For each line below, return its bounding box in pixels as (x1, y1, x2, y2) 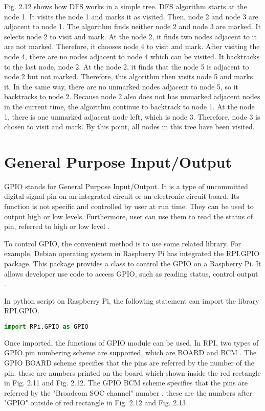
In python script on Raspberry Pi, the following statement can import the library (4, 295, 259, 306)
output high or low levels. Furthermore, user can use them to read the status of (4, 211, 253, 221)
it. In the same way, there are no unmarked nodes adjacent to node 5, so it (4, 81, 239, 92)
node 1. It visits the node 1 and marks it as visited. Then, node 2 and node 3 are (4, 11, 258, 21)
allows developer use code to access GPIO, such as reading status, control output (4, 268, 258, 279)
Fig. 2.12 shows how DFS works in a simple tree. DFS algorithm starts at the (4, 1, 247, 11)
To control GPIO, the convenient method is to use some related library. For (4, 238, 241, 248)
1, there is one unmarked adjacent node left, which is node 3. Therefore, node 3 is (4, 111, 260, 122)
